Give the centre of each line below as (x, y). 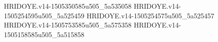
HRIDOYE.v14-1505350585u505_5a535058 (68, 6)
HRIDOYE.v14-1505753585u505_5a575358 (68, 25)
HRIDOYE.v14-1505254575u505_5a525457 (150, 15)
